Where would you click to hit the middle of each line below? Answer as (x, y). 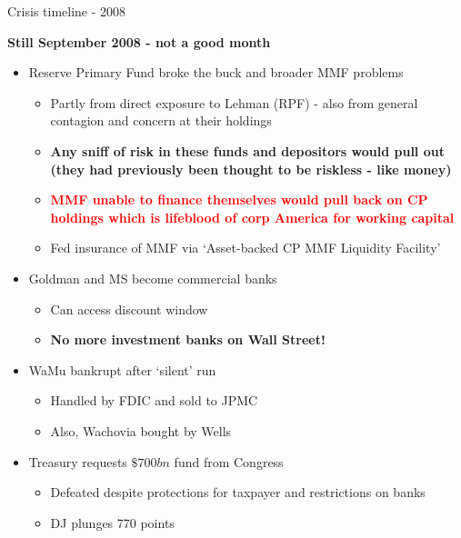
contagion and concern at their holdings (161, 120)
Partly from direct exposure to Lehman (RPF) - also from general (234, 102)
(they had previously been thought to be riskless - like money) (251, 169)
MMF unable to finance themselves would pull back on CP (239, 199)
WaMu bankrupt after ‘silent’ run (122, 369)
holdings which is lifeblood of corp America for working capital (252, 217)
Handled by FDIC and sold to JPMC (154, 400)
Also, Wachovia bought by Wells (141, 430)
